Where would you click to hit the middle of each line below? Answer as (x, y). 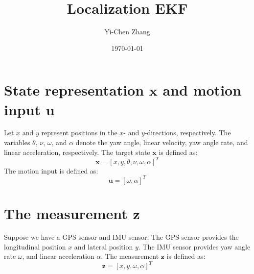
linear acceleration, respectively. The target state (77, 152)
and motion (202, 90)
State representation (74, 90)
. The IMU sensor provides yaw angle (194, 246)
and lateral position (104, 246)
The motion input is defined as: (51, 170)
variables (17, 142)
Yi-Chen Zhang (127, 32)
